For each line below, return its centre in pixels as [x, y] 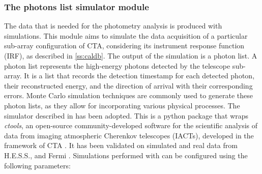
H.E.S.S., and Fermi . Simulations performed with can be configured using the [126, 155]
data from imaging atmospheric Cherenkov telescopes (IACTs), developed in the [129, 135]
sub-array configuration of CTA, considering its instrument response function [124, 46]
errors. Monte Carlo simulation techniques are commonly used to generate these [129, 95]
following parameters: [37, 165]
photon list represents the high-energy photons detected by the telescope [117, 65]
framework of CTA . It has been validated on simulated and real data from [121, 145]
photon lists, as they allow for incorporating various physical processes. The [122, 105]
